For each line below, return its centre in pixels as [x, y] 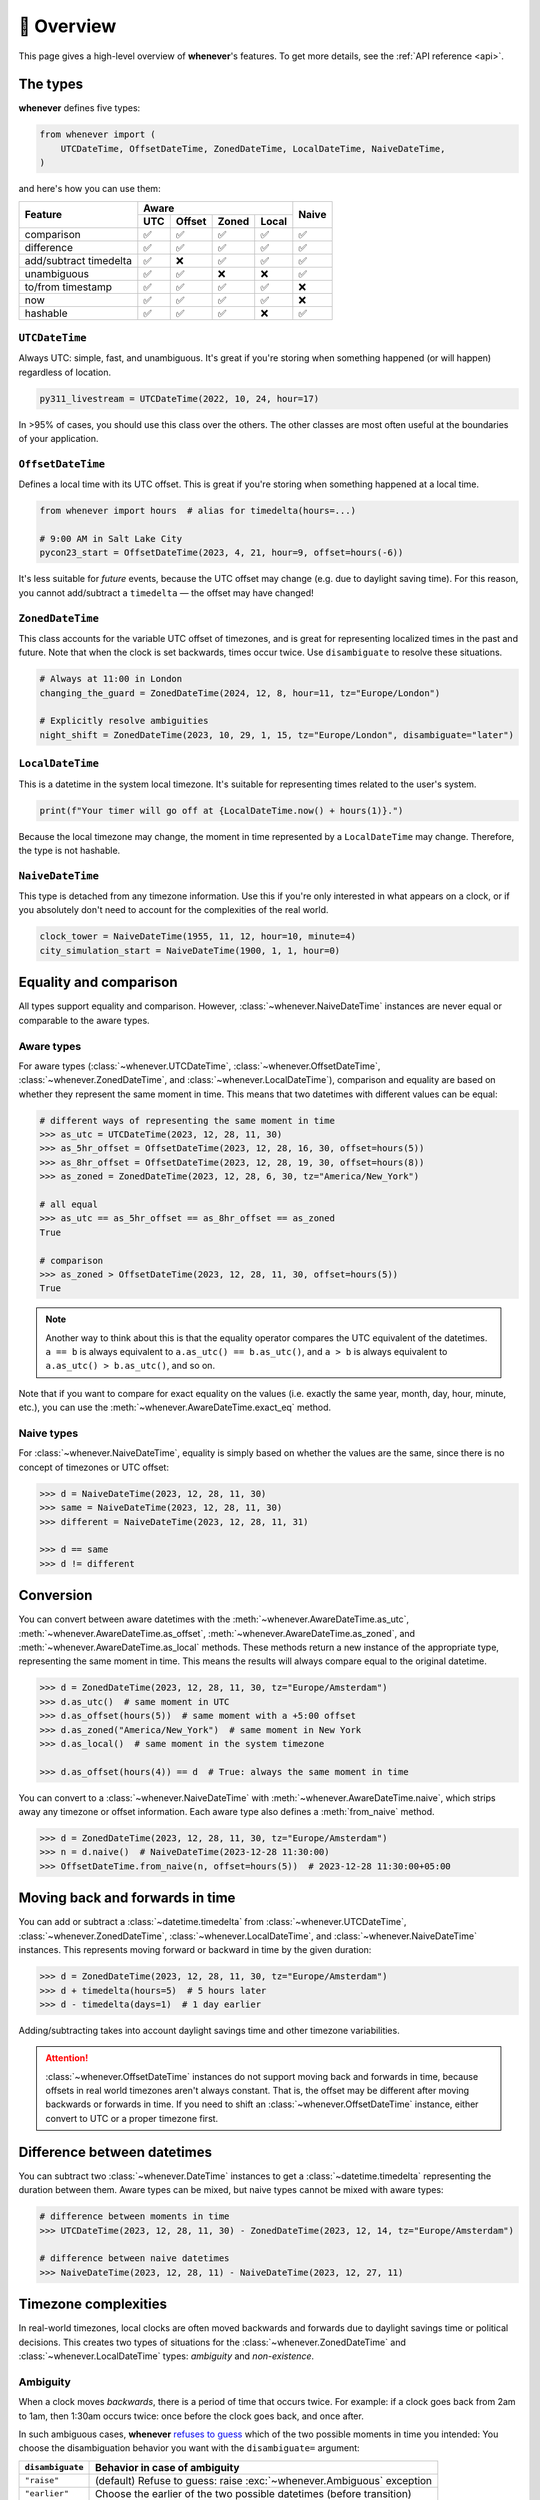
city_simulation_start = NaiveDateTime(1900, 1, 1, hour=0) [190, 950]
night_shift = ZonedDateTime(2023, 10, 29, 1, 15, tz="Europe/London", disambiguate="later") [277, 734]
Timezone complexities [92, 2304]
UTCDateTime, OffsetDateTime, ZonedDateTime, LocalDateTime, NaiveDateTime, [253, 148]
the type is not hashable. [69, 850]
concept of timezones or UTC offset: [94, 1467]
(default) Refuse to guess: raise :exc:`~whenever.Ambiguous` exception [264, 2480]
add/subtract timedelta [78, 260]
